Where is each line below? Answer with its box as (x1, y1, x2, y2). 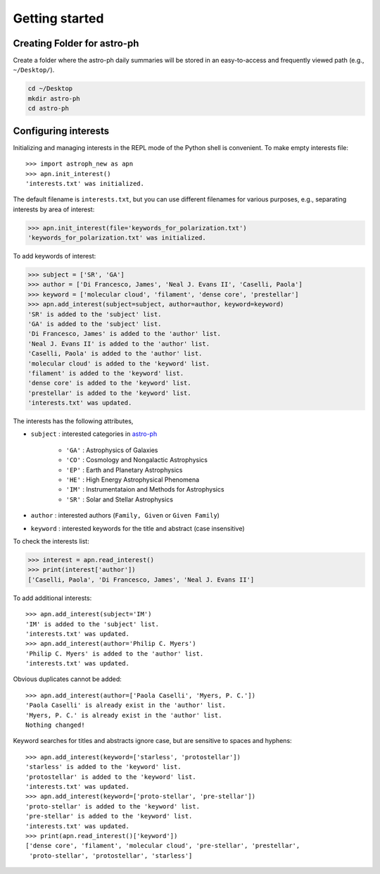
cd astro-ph (27, 104, 70, 113)
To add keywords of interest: (13, 252, 96, 261)
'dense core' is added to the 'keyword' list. (27, 379, 191, 387)
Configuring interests (13, 125, 110, 137)
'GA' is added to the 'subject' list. (27, 320, 162, 327)
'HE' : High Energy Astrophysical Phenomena (65, 475, 200, 484)
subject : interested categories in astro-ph (30, 430, 158, 438)
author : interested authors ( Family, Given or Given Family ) (30, 511, 220, 520)
